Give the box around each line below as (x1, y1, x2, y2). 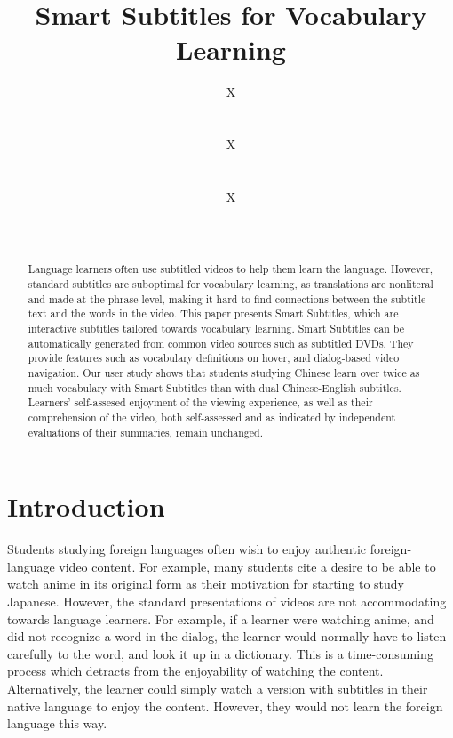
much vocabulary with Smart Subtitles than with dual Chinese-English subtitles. (28, 380, 401, 395)
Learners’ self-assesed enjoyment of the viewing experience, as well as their (28, 395, 373, 410)
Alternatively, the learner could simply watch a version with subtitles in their (7, 679, 428, 698)
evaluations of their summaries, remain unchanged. (28, 424, 264, 439)
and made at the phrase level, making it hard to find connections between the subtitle (28, 291, 426, 306)
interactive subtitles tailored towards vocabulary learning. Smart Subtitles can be (28, 321, 405, 336)
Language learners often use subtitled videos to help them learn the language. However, (28, 261, 433, 277)
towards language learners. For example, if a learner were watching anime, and (7, 609, 434, 628)
